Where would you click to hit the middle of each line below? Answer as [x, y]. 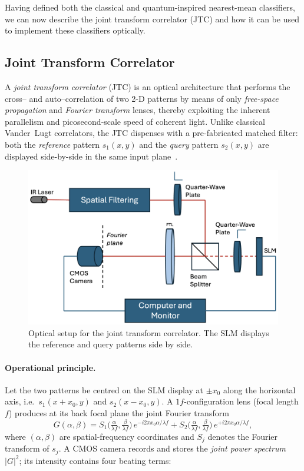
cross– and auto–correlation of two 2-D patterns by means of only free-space [142, 98]
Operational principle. [50, 367]
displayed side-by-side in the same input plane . [91, 156]
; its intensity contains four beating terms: [95, 460]
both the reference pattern [52, 144]
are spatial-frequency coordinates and [127, 436]
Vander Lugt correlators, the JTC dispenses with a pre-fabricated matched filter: [151, 133]
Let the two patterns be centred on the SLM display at [104, 389]
